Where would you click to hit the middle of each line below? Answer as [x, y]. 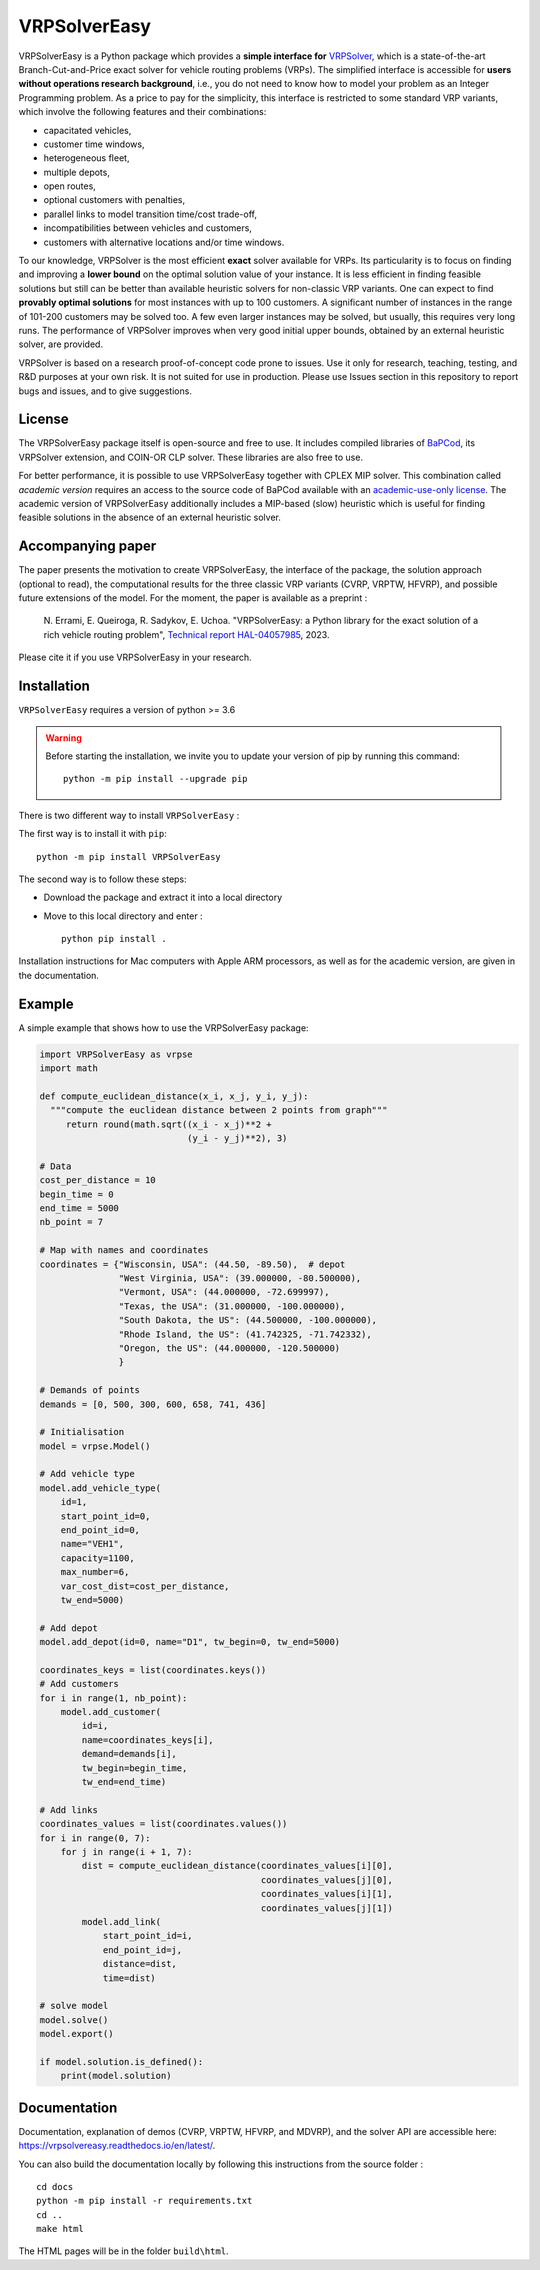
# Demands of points [89, 1390]
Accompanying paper [87, 546]
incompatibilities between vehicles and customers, [147, 228]
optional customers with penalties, [114, 200]
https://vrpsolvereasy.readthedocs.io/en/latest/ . [117, 2146]
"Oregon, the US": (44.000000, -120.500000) [229, 1348]
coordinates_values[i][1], [327, 1894]
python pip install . [114, 939]
